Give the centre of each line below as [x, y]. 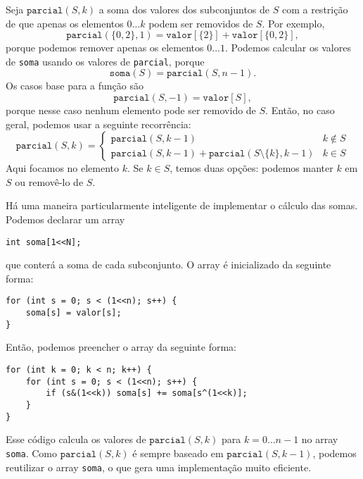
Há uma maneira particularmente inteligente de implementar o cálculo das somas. [182, 205]
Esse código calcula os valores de [76, 439]
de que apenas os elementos [65, 23]
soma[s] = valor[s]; [74, 313]
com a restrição [315, 9]
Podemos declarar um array [65, 219]
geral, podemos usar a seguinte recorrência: [98, 124]
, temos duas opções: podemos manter [251, 168]
